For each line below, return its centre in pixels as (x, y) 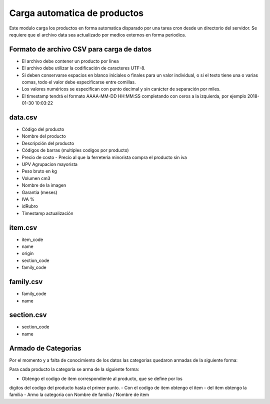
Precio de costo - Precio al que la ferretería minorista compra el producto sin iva (104, 157)
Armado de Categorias (45, 348)
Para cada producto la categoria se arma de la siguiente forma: (74, 369)
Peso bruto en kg (39, 171)
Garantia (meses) (39, 192)
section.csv (28, 315)
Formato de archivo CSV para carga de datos (80, 49)
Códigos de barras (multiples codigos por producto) (75, 150)
